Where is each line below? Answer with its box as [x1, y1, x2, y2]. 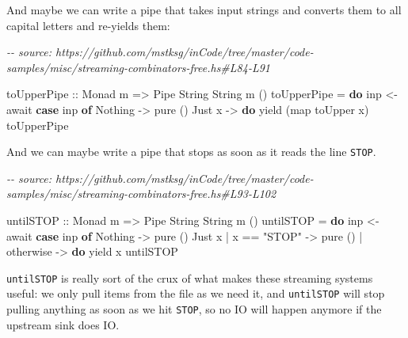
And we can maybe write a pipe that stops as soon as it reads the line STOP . [6, 143, 376, 160]
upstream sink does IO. [6, 316, 120, 332]
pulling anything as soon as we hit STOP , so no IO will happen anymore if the [6, 301, 382, 317]
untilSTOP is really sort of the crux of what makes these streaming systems [6, 269, 373, 286]
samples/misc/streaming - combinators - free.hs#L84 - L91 [6, 59, 271, 75]
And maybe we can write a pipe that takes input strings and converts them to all [6, 2, 402, 17]
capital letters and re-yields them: [6, 17, 170, 33]
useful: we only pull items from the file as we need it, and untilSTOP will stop [6, 285, 385, 302]
